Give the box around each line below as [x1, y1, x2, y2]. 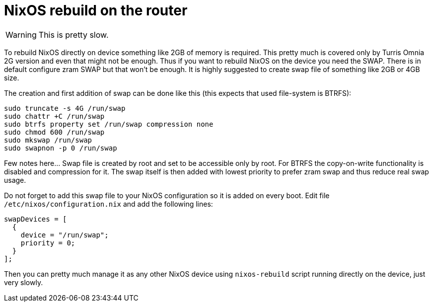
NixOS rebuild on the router [4, 2, 188, 19]
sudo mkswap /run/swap [4, 136, 92, 144]
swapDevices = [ [4, 215, 67, 223]
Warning [5, 29, 37, 40]
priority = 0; [20, 238, 75, 247]
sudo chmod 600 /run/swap [4, 128, 105, 136]
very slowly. [4, 278, 43, 287]
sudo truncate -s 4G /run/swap [4, 104, 126, 112]
